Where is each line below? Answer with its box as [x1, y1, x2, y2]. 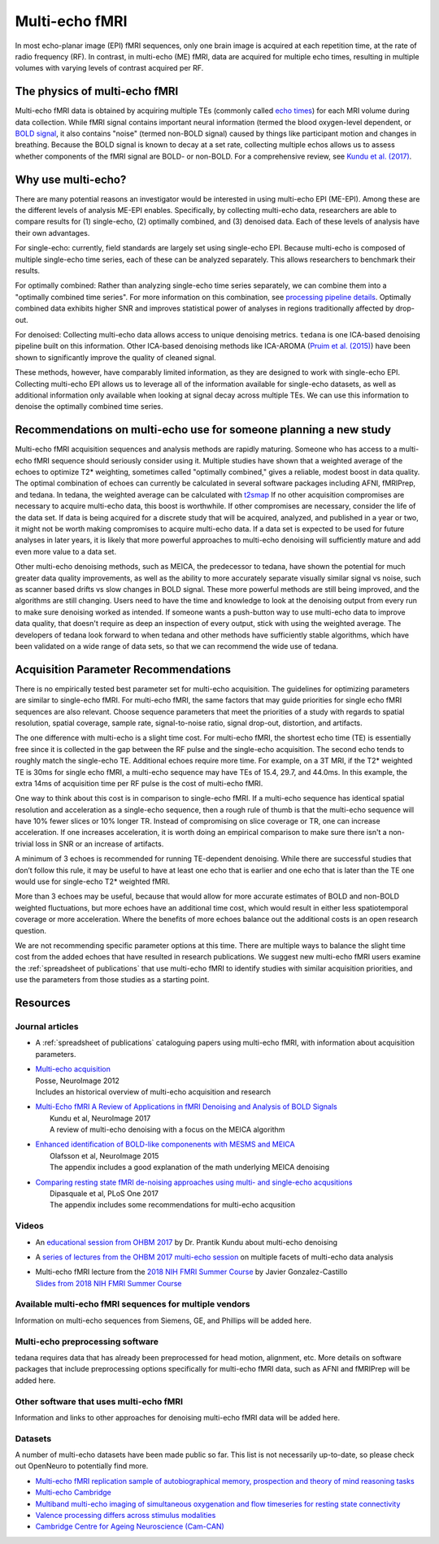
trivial [15, 838, 34, 849]
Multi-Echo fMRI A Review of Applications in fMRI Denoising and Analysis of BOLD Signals [35, 1102, 337, 1111]
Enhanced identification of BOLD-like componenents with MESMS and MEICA [35, 1139, 296, 1150]
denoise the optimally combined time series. [15, 402, 163, 411]
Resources [15, 996, 71, 1010]
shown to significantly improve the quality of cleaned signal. [15, 352, 217, 362]
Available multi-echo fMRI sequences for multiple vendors [15, 1298, 250, 1310]
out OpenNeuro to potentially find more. [15, 1461, 149, 1471]
